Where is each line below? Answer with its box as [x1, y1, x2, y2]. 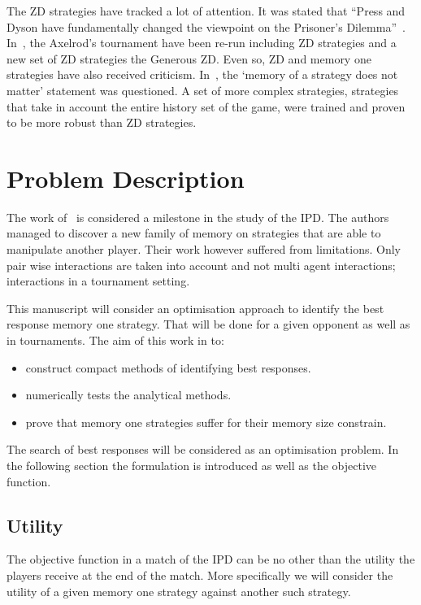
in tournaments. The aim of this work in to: [7, 332, 224, 349]
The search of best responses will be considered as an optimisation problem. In [7, 441, 399, 458]
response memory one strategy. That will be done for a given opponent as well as [7, 316, 410, 333]
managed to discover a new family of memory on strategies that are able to [7, 224, 381, 242]
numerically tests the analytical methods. [25, 386, 232, 403]
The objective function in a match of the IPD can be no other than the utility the [7, 551, 415, 568]
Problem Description [7, 161, 245, 194]
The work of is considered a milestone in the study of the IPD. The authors [7, 208, 389, 225]
